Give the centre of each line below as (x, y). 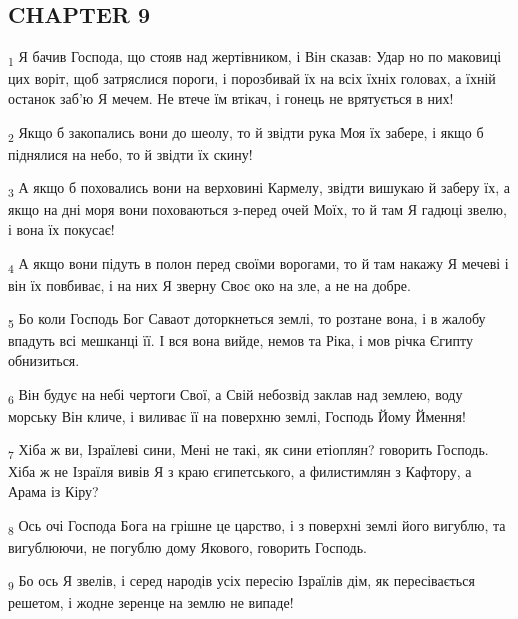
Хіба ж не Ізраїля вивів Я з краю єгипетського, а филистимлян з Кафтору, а (240, 471)
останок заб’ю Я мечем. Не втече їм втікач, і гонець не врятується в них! (231, 97)
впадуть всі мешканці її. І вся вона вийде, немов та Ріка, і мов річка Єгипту (240, 340)
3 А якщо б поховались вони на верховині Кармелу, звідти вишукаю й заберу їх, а (259, 189)
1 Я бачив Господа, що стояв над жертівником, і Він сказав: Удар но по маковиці (255, 57)
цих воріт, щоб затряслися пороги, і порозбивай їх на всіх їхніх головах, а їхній (252, 78)
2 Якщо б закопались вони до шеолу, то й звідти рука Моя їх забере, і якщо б (246, 133)
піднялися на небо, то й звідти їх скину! (130, 153)
